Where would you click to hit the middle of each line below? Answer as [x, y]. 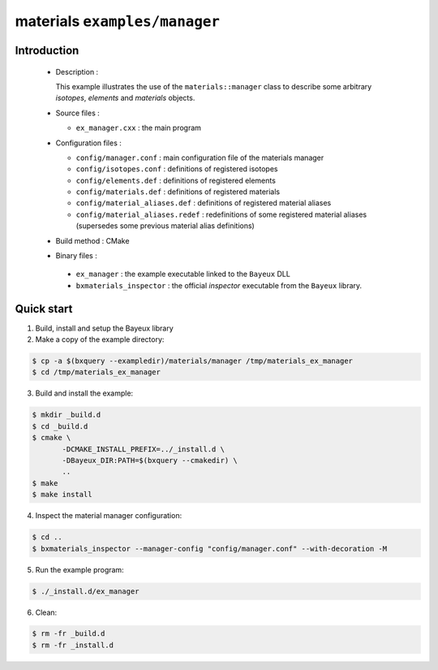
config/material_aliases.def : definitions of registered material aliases [204, 203]
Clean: [46, 612]
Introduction [47, 50]
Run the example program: [80, 569]
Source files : [78, 113]
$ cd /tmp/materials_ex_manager [97, 372]
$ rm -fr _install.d [73, 645]
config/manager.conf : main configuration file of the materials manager [200, 158]
